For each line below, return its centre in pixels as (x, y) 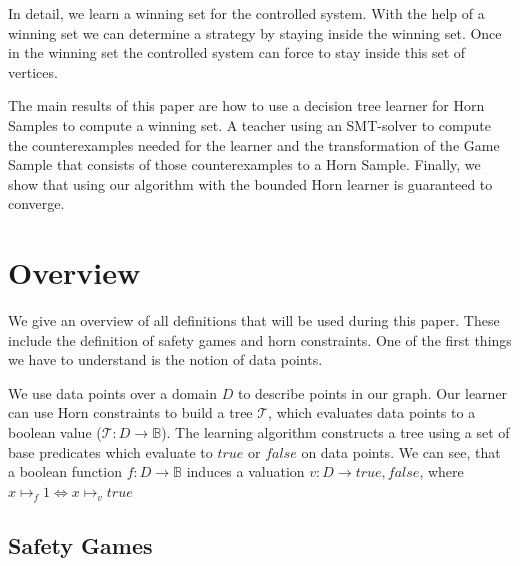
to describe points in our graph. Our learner (372, 392)
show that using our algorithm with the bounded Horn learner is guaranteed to (250, 183)
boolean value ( (55, 432)
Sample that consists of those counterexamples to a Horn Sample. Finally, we (244, 164)
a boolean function (65, 471)
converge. (36, 203)
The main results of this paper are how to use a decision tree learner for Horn (246, 105)
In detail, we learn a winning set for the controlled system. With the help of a (246, 13)
